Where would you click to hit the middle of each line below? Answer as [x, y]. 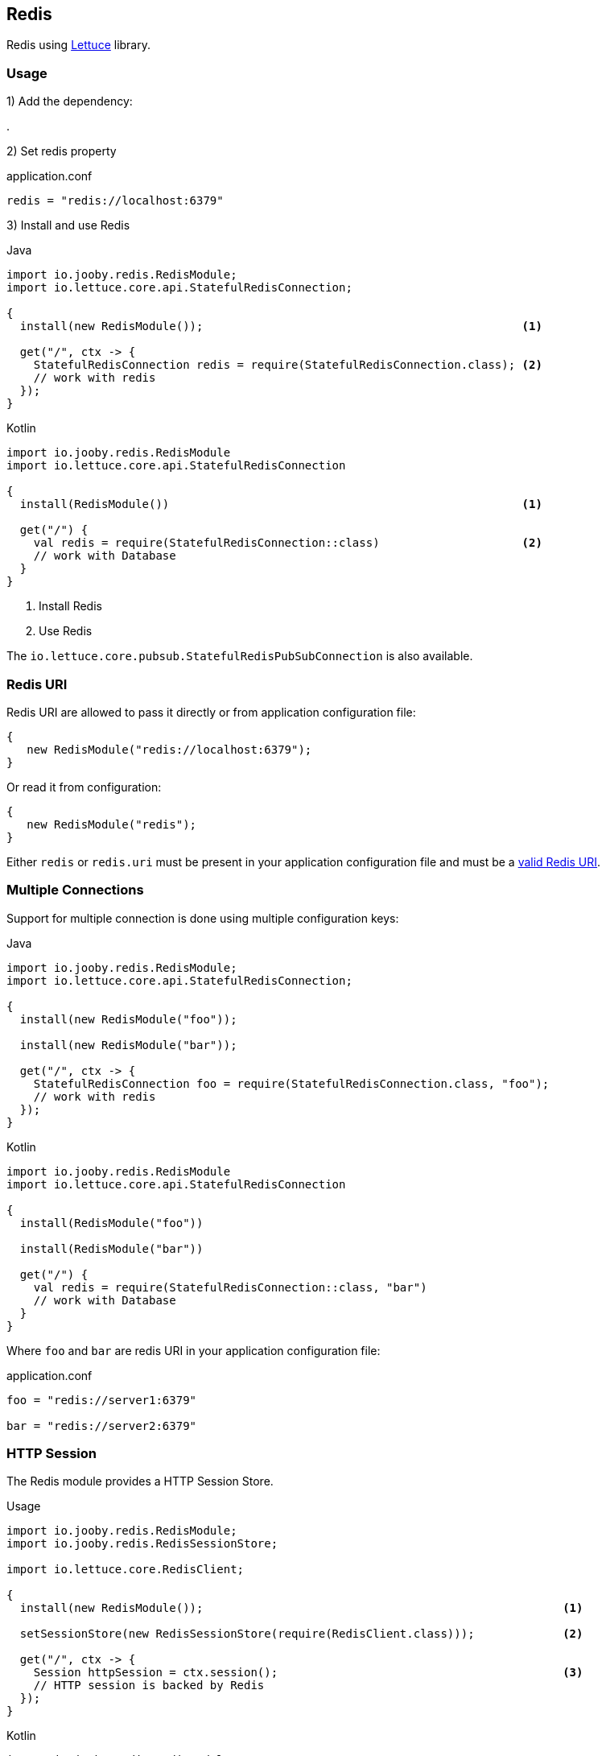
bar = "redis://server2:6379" [102, 1425]
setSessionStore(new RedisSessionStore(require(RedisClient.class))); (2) [301, 1634]
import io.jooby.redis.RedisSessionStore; [142, 1544]
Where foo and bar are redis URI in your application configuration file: [194, 1350]
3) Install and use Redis [68, 225]
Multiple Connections [75, 890]
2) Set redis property [62, 151]
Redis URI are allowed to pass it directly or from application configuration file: [211, 712]
